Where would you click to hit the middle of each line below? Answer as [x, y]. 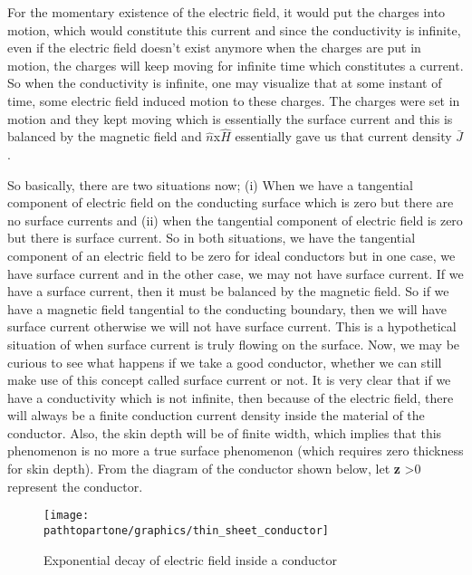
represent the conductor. [75, 486]
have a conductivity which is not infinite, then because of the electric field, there [231, 397]
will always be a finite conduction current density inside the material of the [216, 415]
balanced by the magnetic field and [105, 136]
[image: [67, 516]
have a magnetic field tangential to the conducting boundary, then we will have [227, 308]
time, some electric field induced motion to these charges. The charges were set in [234, 100]
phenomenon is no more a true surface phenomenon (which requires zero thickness [236, 450]
